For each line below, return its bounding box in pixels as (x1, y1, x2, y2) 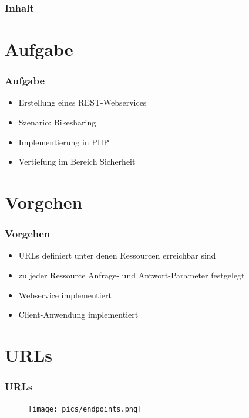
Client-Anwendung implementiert (18, 308, 139, 321)
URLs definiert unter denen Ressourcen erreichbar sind (18, 249, 216, 261)
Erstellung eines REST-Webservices (18, 96, 147, 108)
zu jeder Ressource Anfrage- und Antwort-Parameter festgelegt (18, 269, 245, 281)
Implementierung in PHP (18, 135, 109, 148)
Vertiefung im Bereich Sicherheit (18, 155, 136, 168)
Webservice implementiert (18, 288, 112, 301)
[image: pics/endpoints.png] (28, 405, 142, 414)
